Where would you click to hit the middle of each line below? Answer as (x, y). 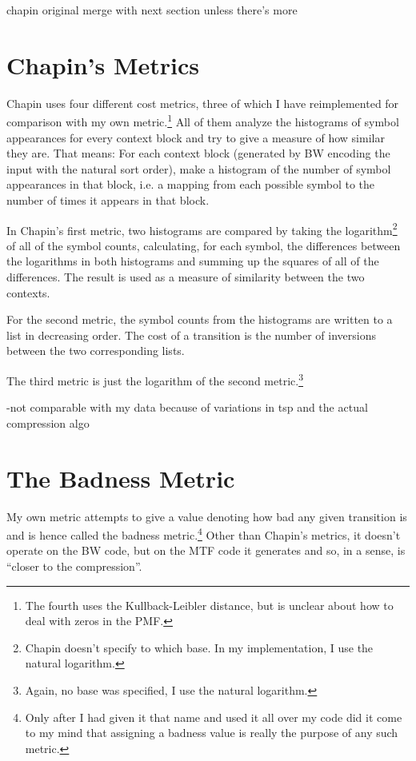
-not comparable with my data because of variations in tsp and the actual (187, 407)
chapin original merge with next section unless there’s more (152, 10)
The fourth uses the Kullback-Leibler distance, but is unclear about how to (209, 605)
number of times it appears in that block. (108, 199)
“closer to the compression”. (74, 566)
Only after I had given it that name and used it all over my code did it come (214, 717)
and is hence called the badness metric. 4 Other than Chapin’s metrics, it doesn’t (204, 534)
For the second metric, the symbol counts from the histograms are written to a (200, 319)
